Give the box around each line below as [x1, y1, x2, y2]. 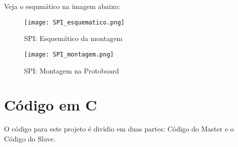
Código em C [4, 94, 97, 115]
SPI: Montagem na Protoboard [24, 65, 119, 75]
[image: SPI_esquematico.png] [24, 18, 125, 26]
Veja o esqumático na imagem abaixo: [4, 1, 120, 11]
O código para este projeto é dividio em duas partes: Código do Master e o [4, 123, 234, 134]
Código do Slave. [4, 133, 56, 143]
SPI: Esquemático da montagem [24, 33, 123, 43]
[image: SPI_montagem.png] [24, 50, 114, 58]
